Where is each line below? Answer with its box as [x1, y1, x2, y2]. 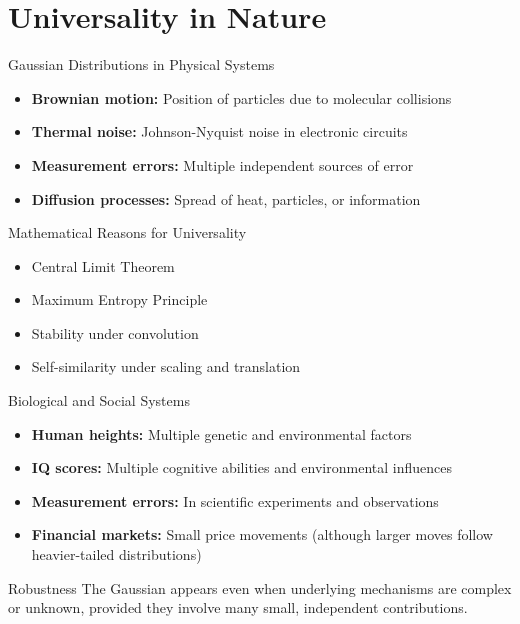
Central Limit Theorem [31, 255, 175, 276]
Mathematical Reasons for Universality [8, 222, 247, 243]
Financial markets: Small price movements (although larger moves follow [31, 524, 493, 545]
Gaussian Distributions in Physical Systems [8, 54, 275, 75]
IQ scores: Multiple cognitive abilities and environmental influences [31, 457, 452, 478]
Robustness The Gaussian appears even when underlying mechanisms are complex [8, 577, 512, 598]
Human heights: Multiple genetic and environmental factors [31, 423, 412, 444]
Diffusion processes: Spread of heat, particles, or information [31, 188, 421, 209]
